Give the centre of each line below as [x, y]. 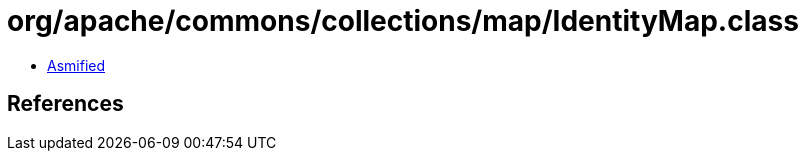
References [65, 104]
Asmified [76, 65]
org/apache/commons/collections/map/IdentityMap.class [403, 21]
